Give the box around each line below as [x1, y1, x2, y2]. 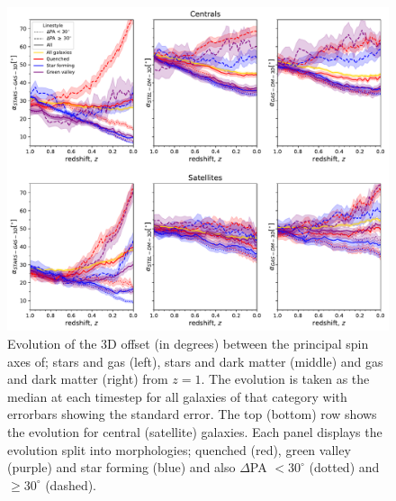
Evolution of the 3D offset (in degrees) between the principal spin [7, 334, 369, 352]
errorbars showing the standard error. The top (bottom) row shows [7, 405, 377, 424]
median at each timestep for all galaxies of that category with [7, 387, 347, 405]
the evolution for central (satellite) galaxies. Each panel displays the [7, 422, 382, 441]
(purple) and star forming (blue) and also [7, 458, 236, 477]
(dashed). [45, 475, 97, 494]
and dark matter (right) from [7, 369, 168, 388]
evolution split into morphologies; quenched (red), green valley [7, 440, 351, 459]
